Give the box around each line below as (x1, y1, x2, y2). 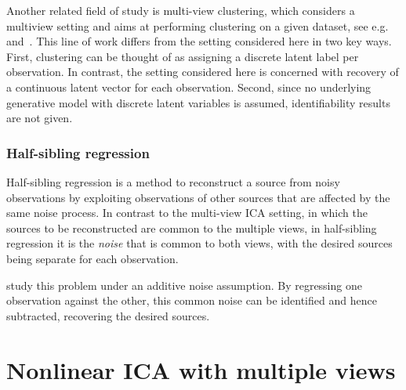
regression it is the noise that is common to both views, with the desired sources (6, 235, 393, 251)
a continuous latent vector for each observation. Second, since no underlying (6, 78, 372, 95)
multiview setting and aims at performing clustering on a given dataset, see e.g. (6, 17, 389, 34)
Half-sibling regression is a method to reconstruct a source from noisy (6, 173, 340, 190)
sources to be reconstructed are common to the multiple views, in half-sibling (6, 219, 377, 236)
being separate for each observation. (6, 250, 179, 266)
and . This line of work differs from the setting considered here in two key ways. (6, 33, 392, 49)
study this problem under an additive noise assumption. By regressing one (6, 276, 362, 293)
